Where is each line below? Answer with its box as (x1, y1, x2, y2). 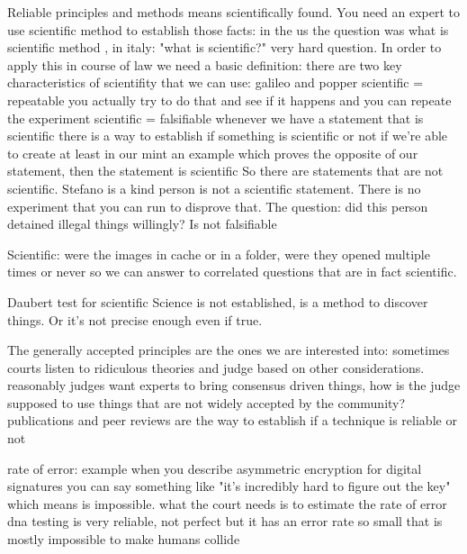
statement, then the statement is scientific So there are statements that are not (7, 161, 444, 180)
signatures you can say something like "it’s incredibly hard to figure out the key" (7, 477, 451, 495)
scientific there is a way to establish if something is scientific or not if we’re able (7, 126, 448, 145)
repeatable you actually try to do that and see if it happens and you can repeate (7, 90, 452, 109)
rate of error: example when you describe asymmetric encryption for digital (7, 459, 422, 477)
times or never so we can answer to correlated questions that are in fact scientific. (7, 262, 457, 281)
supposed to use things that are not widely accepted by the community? (7, 393, 406, 412)
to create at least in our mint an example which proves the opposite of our (7, 143, 418, 162)
